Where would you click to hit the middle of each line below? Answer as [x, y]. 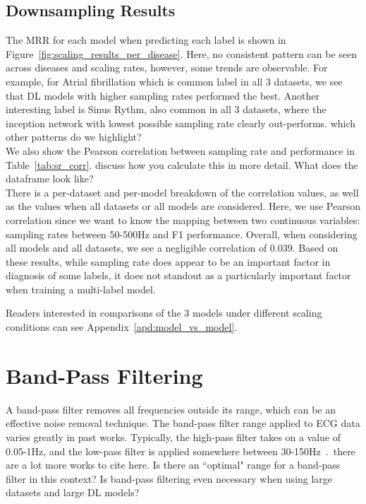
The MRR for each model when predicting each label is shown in [146, 40]
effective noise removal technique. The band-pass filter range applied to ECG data [183, 423]
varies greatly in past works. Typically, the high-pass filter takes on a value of [173, 436]
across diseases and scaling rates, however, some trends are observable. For [167, 68]
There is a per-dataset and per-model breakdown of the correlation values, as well [182, 192]
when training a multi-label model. [81, 289]
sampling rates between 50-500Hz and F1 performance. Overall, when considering [182, 234]
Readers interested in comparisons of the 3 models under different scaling [164, 313]
